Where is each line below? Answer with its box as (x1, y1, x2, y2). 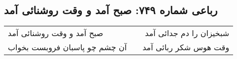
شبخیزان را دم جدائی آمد (145, 27, 230, 39)
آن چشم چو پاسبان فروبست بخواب (8, 41, 127, 53)
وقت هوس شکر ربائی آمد (142, 41, 230, 53)
